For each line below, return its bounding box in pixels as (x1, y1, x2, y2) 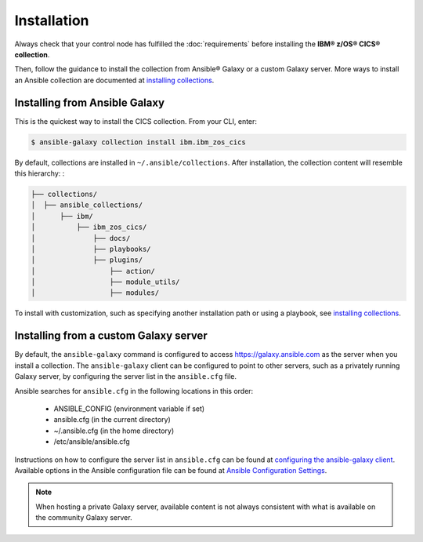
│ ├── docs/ (31, 234, 131, 242)
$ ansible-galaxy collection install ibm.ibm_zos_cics (31, 137, 246, 147)
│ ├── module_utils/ (31, 278, 180, 286)
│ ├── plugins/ (31, 256, 143, 264)
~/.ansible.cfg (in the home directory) (53, 426, 175, 435)
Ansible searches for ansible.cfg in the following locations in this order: (14, 386, 254, 395)
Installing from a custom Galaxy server (14, 329, 208, 343)
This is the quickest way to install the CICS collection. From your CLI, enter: (14, 116, 258, 125)
